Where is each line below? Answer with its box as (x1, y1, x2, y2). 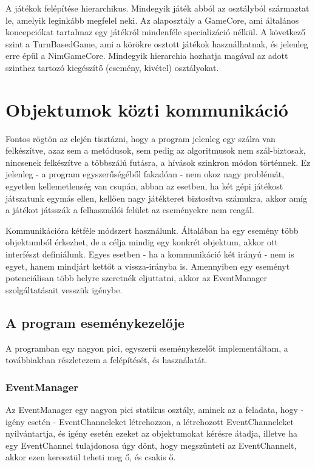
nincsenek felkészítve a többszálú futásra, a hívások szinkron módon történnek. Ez (5, 155, 311, 168)
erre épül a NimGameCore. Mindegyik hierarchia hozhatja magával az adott (5, 49, 288, 62)
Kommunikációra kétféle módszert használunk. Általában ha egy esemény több (5, 223, 299, 236)
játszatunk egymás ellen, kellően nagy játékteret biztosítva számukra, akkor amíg (5, 191, 308, 204)
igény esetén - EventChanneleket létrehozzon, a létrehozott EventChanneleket (5, 415, 294, 428)
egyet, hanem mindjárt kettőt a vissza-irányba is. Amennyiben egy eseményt (5, 259, 290, 272)
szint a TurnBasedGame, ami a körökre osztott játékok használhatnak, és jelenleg (5, 37, 308, 50)
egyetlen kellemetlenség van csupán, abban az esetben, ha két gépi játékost (5, 180, 283, 193)
